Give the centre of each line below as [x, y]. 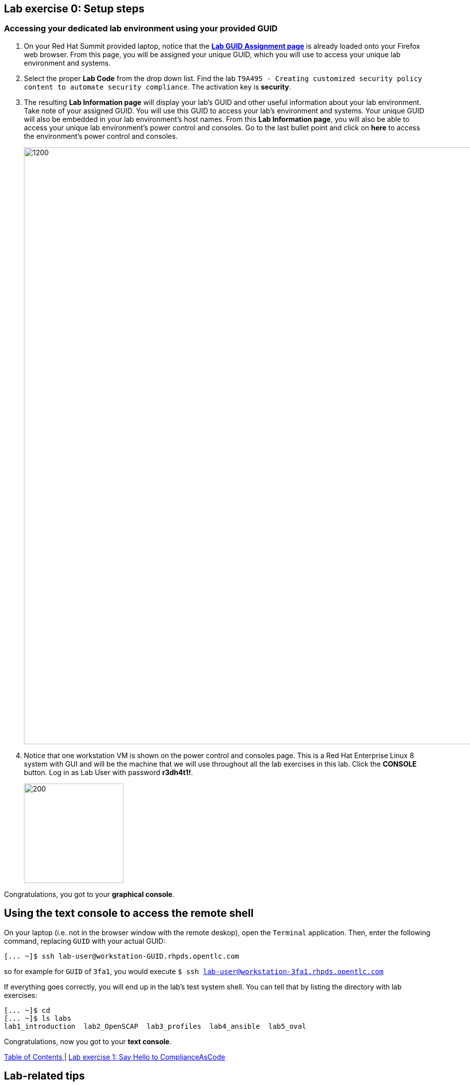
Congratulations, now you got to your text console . [88, 1041]
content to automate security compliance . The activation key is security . [158, 87]
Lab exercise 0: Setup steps [74, 9]
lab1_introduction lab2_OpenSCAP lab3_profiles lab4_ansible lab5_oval [155, 1026]
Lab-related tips [45, 1076]
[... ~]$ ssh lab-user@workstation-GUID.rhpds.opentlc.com [122, 956]
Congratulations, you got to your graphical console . [89, 894]
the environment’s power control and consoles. [101, 136]
